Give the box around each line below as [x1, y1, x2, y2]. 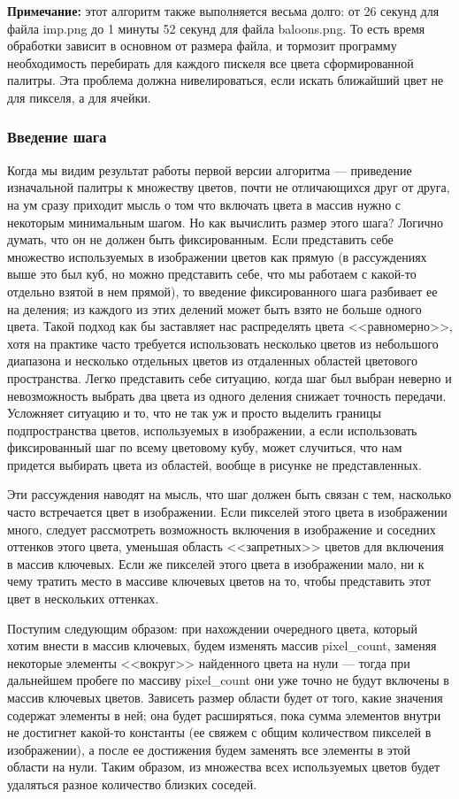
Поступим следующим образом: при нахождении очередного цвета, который [7, 618, 417, 637]
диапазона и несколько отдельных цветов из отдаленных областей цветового [7, 351, 417, 370]
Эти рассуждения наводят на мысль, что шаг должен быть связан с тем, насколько [7, 485, 452, 503]
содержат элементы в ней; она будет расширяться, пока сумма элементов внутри [7, 705, 441, 724]
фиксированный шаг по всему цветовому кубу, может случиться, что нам [7, 438, 402, 457]
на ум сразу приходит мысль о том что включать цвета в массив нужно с [7, 195, 402, 213]
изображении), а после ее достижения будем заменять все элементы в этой [7, 740, 411, 758]
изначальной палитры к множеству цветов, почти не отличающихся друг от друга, [7, 178, 450, 196]
